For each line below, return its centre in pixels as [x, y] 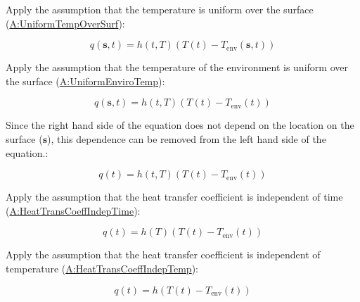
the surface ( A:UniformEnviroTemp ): [85, 81]
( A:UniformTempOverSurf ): [65, 23]
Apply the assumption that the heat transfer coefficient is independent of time [174, 197]
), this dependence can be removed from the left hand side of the [186, 138]
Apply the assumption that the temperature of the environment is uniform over [177, 67]
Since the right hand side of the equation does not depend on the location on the [180, 125]
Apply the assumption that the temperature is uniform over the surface [160, 9]
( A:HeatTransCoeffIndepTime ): [73, 210]
